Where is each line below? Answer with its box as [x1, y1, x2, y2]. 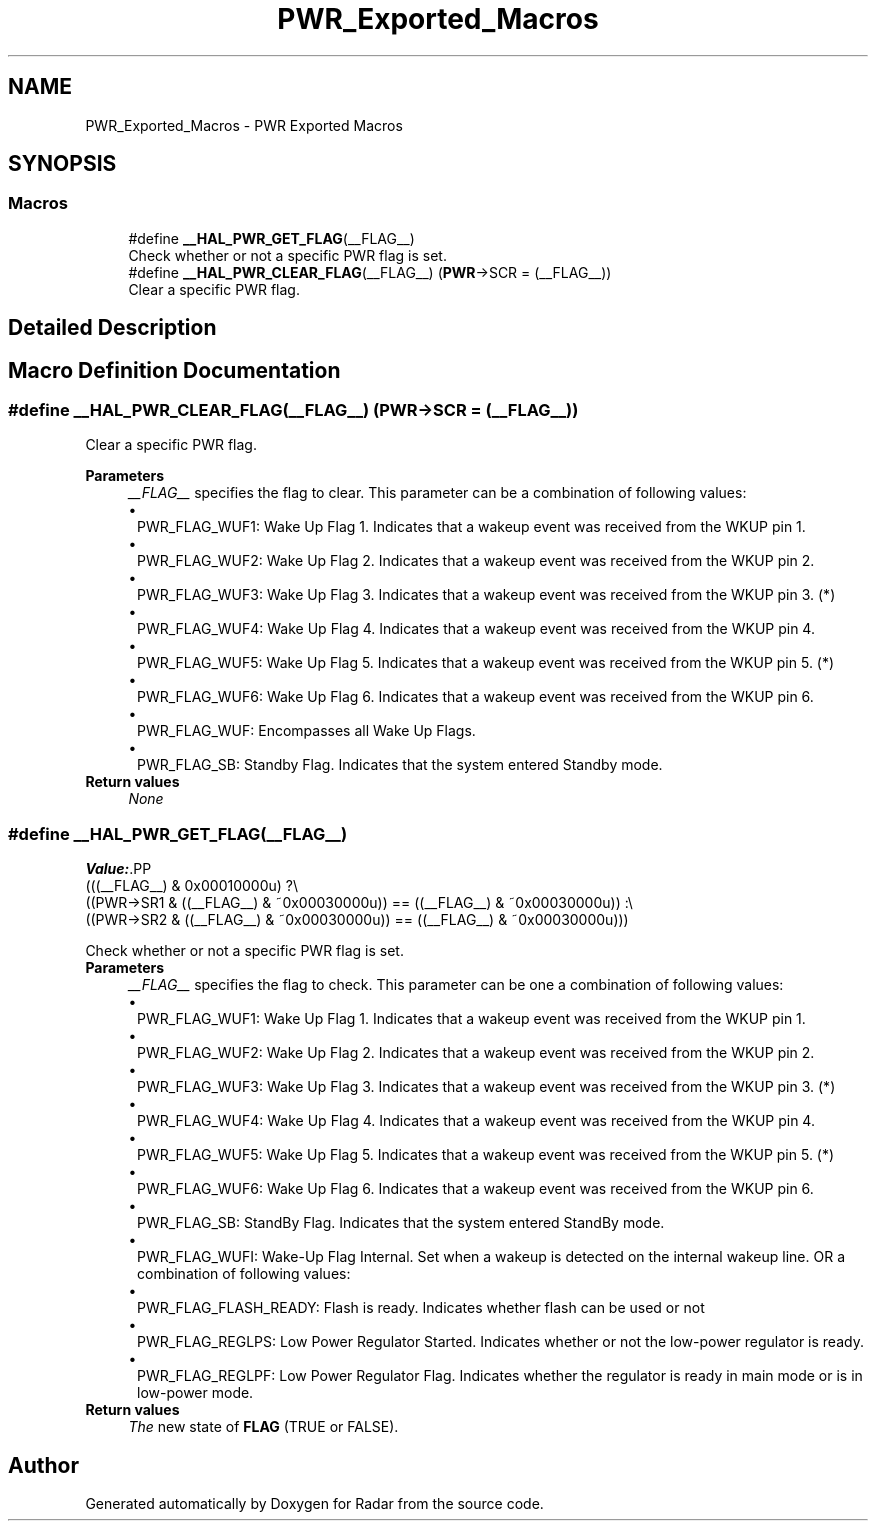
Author [8, 1452, 79, 1478]
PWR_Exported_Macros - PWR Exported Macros [85, 116, 403, 134]
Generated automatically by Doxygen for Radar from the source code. [85, 1495, 544, 1513]
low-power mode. [137, 1384, 254, 1402]
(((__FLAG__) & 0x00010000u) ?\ [85, 877, 299, 895]
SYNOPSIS [8, 151, 117, 177]
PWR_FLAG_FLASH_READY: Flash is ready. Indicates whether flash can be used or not [137, 1299, 705, 1317]
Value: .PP [85, 860, 152, 878]
